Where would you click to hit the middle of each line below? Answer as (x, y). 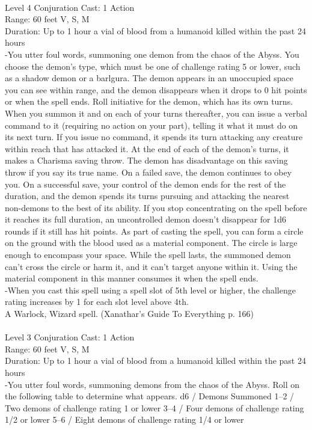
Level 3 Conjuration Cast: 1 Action (70, 337)
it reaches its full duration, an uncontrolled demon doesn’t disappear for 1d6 (146, 219)
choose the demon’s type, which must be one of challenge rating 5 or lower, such (153, 66)
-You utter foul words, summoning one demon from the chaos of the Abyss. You (152, 54)
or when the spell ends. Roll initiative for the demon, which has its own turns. (149, 101)
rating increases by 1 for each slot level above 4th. (97, 302)
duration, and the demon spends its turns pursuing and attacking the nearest (147, 196)
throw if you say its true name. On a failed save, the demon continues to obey (148, 172)
